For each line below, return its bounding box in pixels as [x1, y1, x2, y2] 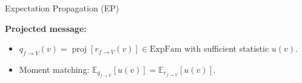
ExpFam [149, 45, 182, 54]
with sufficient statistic [184, 42, 269, 55]
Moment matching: [19, 63, 90, 75]
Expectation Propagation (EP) [5, 2, 119, 14]
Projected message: [5, 22, 87, 34]
